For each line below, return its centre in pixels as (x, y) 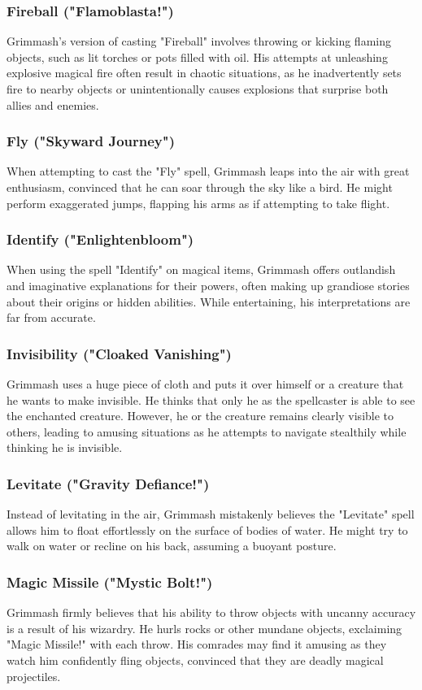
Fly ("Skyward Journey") (91, 141)
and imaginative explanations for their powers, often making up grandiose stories (208, 285)
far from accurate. (51, 317)
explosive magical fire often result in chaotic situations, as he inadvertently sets (204, 73)
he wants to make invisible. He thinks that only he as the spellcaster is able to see (211, 399)
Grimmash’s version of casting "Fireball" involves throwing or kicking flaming (199, 41)
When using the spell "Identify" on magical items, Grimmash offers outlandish (201, 269)
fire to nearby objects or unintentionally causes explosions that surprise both (198, 89)
